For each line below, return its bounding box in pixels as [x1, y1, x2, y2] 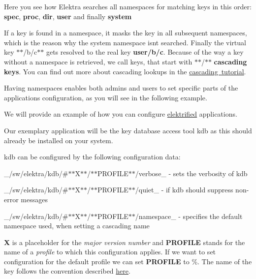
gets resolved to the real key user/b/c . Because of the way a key [46, 47, 244, 57]
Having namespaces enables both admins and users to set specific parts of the [4, 83, 238, 93]
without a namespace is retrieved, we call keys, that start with [4, 56, 192, 66]
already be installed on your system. [4, 135, 113, 145]
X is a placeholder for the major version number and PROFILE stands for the [4, 237, 245, 247]
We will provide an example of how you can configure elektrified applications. [4, 109, 237, 119]
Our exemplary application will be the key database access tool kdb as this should [4, 125, 252, 135]
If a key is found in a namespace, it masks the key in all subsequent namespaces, [4, 28, 247, 38]
